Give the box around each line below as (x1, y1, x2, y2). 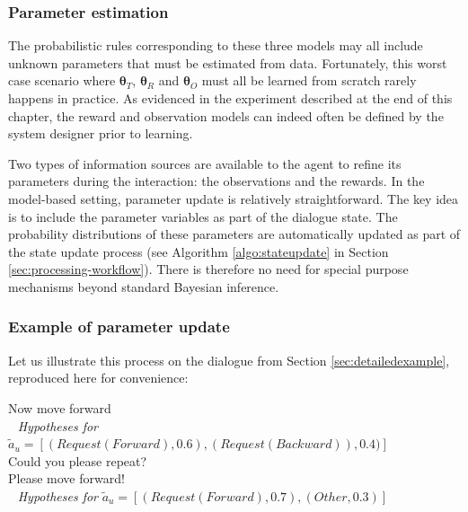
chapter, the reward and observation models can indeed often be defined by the (8, 106, 444, 125)
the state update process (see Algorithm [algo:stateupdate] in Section (8, 242, 389, 260)
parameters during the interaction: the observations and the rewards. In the (8, 172, 425, 190)
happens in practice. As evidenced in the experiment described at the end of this (8, 89, 453, 107)
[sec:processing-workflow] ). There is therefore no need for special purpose (8, 260, 409, 278)
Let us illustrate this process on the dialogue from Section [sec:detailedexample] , (8, 350, 450, 369)
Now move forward (8, 398, 111, 417)
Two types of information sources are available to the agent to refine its (8, 154, 402, 172)
